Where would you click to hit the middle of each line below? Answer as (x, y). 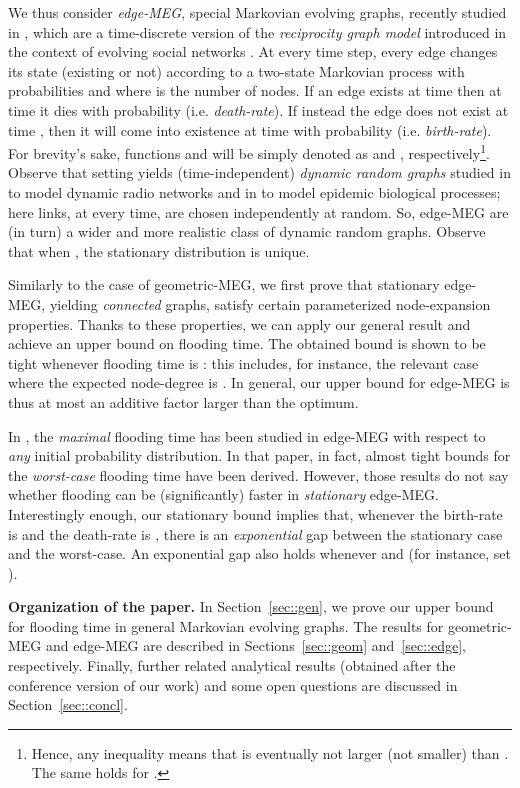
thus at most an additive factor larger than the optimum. (183, 401)
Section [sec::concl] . (68, 704)
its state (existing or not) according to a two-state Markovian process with (236, 70)
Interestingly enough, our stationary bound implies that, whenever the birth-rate (255, 513)
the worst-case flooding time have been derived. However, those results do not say (258, 474)
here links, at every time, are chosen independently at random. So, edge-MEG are (258, 211)
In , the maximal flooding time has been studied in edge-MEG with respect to (247, 435)
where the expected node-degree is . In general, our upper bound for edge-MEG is (259, 382)
